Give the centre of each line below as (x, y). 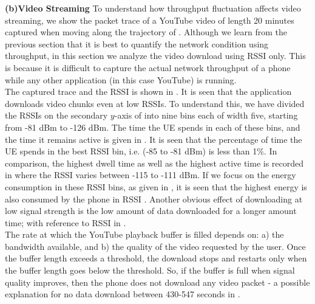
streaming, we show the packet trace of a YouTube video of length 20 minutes (150, 20)
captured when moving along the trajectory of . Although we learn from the (146, 32)
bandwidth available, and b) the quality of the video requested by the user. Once (155, 246)
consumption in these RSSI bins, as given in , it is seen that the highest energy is (156, 186)
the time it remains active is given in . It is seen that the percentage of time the (154, 139)
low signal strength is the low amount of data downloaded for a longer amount (151, 211)
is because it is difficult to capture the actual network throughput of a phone (148, 67)
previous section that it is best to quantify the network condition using (137, 43)
